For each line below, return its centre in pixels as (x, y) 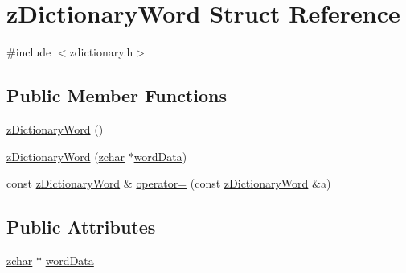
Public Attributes (81, 227)
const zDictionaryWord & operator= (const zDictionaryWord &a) (169, 183)
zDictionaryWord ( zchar (66, 156)
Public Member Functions (117, 95)
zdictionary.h (101, 52)
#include (29, 52)
